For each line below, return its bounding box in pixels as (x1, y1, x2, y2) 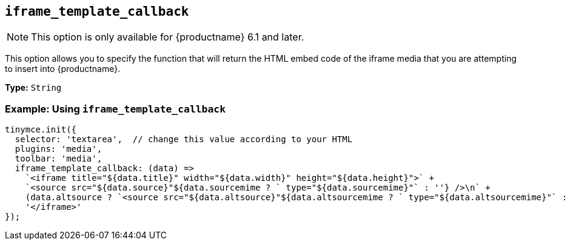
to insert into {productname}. (5, 64, 121, 74)
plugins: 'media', (15, 144, 102, 154)
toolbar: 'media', (15, 154, 102, 164)
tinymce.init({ (5, 125, 77, 135)
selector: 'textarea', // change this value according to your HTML (15, 134, 353, 145)
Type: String (5, 82, 62, 93)
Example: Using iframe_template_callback (5, 102, 226, 115)
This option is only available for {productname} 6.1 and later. (31, 31, 304, 44)
